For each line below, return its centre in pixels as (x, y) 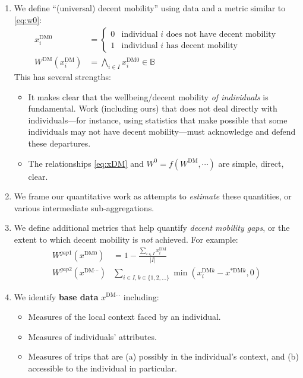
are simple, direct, (251, 163)
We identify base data (56, 296)
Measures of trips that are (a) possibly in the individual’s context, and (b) (163, 356)
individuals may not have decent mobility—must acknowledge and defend (162, 131)
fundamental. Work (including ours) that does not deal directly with (153, 108)
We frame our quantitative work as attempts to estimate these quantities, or (153, 196)
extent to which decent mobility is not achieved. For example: (126, 239)
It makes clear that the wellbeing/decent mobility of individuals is (148, 96)
